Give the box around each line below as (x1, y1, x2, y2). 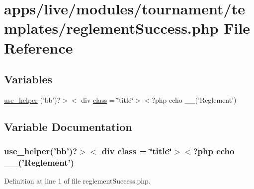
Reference (4, 37, 73, 58)
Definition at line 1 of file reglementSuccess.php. (4, 176, 151, 186)
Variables (4, 71, 53, 87)
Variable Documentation (4, 119, 132, 134)
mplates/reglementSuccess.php (4, 18, 219, 38)
